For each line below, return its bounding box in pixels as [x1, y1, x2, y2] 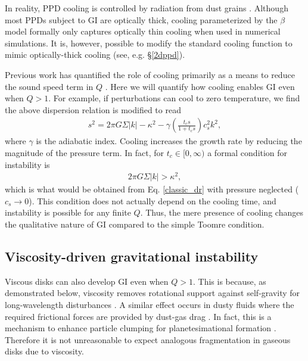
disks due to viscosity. [5, 345, 84, 357]
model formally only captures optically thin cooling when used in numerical [5, 25, 281, 38]
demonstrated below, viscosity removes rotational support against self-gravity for [5, 287, 300, 299]
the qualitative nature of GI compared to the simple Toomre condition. [5, 218, 265, 231]
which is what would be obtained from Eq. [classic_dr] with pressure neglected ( [5, 183, 299, 195]
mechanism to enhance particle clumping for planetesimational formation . [5, 322, 276, 334]
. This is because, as [193, 275, 266, 287]
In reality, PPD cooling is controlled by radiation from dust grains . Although [5, 2, 288, 14]
